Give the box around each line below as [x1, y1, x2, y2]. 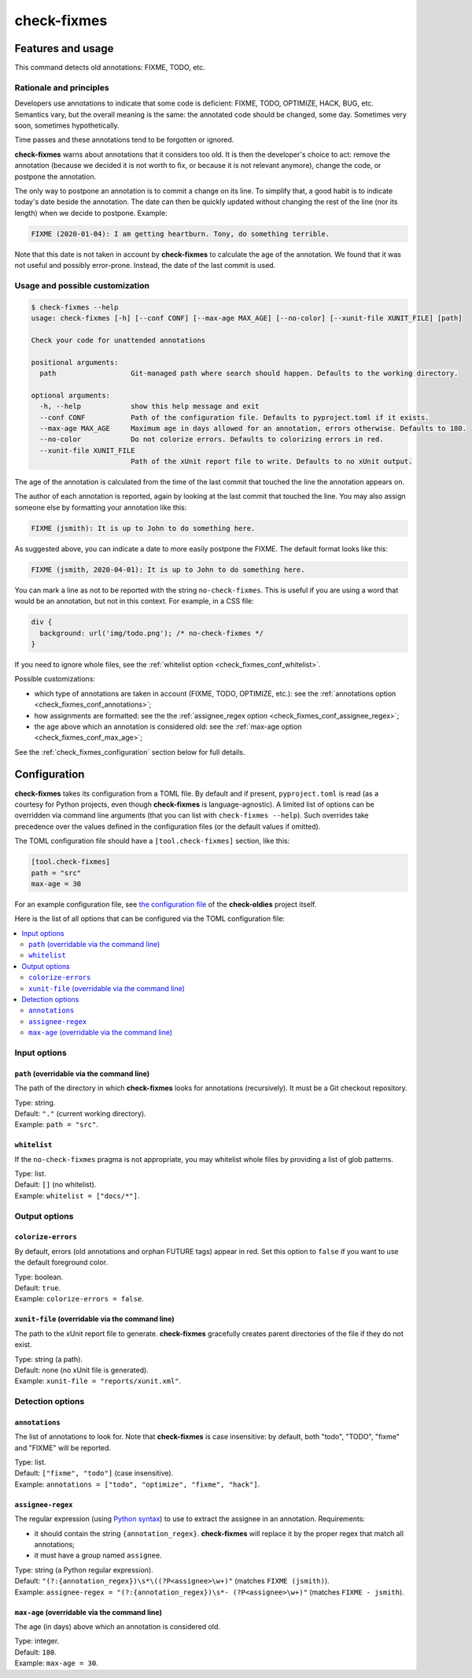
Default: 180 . [14, 1647, 57, 1657]
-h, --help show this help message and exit [39, 402, 260, 411]
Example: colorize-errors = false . [14, 1294, 145, 1304]
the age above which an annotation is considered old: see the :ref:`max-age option [34, 722, 302, 731]
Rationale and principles [14, 82, 109, 93]
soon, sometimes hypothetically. [14, 121, 120, 130]
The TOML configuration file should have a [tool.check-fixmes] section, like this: [14, 836, 290, 846]
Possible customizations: [14, 674, 96, 684]
